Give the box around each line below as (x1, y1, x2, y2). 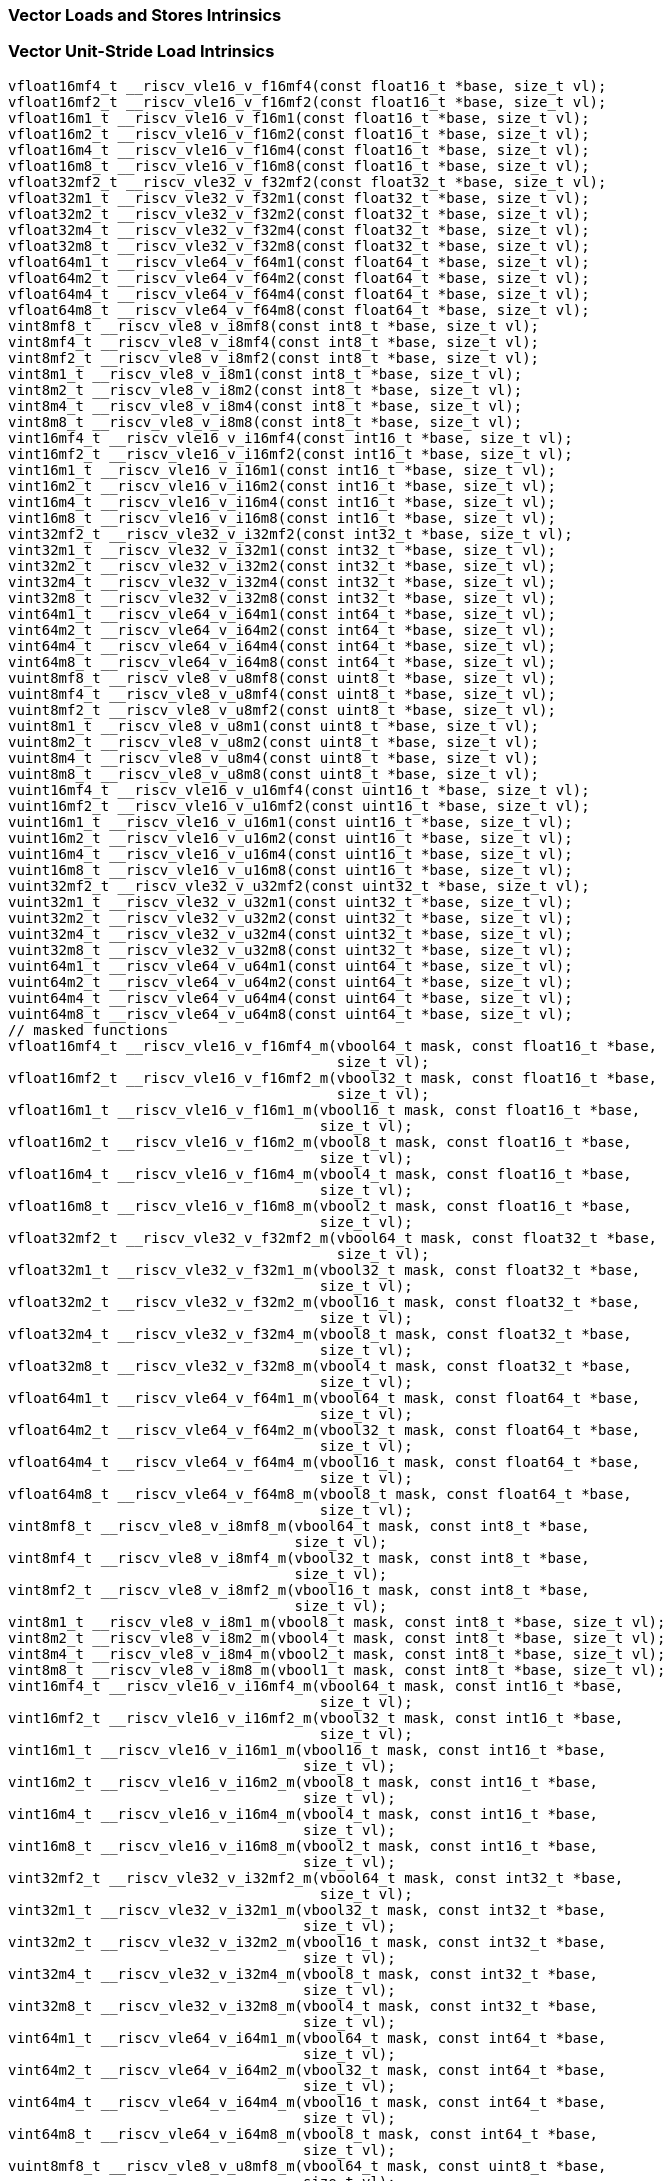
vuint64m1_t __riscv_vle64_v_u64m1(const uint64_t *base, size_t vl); (8, 957, 573, 974)
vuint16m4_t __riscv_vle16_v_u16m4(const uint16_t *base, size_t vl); (8, 845, 573, 862)
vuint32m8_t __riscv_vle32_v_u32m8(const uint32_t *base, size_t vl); (8, 941, 573, 958)
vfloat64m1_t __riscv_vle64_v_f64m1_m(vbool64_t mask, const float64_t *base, (8, 1389, 641, 1406)
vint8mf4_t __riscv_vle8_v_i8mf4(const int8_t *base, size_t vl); (8, 333, 540, 350)
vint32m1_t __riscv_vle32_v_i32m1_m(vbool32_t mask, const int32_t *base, (8, 1901, 607, 1918)
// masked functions (8, 1021, 169, 1038)
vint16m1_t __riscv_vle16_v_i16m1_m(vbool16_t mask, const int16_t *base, (8, 1741, 607, 1758)
